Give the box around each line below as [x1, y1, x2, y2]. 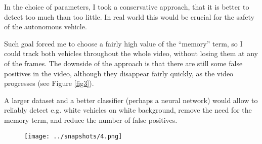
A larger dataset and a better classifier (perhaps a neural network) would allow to [4, 94, 258, 105]
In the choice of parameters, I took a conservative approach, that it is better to [4, 2, 249, 12]
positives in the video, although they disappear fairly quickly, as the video [4, 68, 234, 78]
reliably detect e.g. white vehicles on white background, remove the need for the [4, 105, 252, 115]
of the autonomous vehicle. [4, 21, 87, 32]
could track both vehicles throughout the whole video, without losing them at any [4, 48, 258, 59]
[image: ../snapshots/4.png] [24, 132, 122, 140]
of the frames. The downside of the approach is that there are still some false [4, 58, 243, 68]
